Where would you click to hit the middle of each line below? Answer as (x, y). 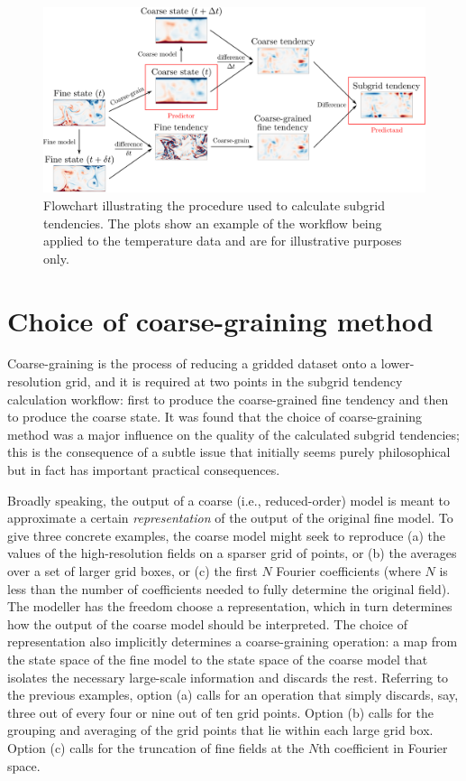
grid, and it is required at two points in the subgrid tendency (234, 381)
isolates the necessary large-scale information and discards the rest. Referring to (228, 677)
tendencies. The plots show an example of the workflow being (213, 223)
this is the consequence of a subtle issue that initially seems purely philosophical (229, 452)
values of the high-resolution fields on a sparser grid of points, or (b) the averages (232, 553)
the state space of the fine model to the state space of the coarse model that (218, 659)
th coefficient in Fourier (383, 747)
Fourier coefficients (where (348, 571)
